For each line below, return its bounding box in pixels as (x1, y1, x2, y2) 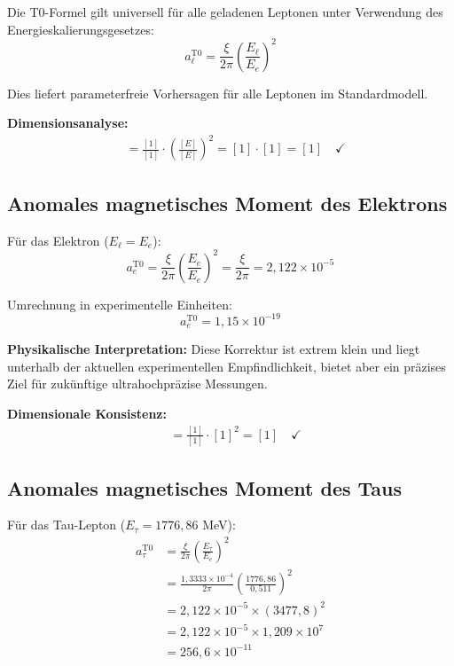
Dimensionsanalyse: (7, 114, 129, 132)
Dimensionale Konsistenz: (7, 404, 167, 423)
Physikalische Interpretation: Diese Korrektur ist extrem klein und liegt (7, 340, 420, 358)
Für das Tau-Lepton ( (7, 515, 126, 534)
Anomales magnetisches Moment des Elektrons (7, 189, 448, 216)
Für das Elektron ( (7, 231, 109, 249)
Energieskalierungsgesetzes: (7, 20, 154, 38)
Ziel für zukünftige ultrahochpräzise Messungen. (7, 374, 268, 393)
